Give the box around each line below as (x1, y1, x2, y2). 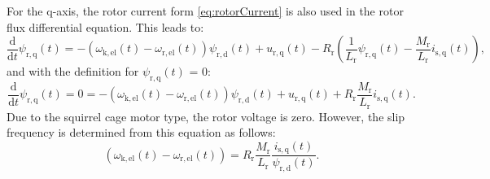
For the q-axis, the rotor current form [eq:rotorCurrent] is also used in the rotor (7, 2, 404, 19)
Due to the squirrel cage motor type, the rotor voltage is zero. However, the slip (7, 107, 405, 124)
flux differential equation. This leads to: (7, 18, 204, 35)
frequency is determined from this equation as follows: (7, 124, 276, 141)
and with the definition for (7, 63, 139, 80)
